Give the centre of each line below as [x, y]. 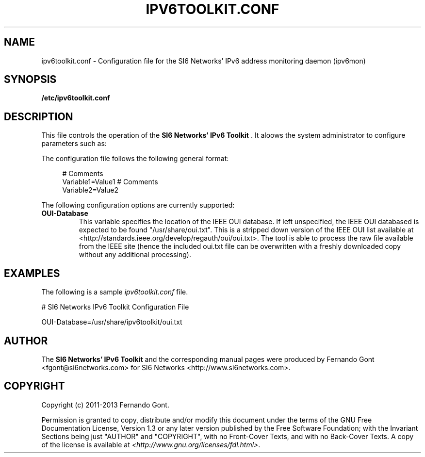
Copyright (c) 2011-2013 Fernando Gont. [105, 405]
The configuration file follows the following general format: [135, 159]
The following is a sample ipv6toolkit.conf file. [115, 292]
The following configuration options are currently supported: [138, 205]
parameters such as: [74, 144]
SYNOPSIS [30, 80]
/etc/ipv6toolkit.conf [76, 98]
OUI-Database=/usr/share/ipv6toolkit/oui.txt [112, 322]
